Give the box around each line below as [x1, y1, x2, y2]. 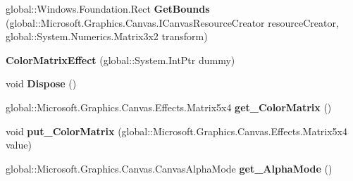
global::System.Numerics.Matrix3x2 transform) [6, 29, 208, 44]
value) [6, 137, 32, 152]
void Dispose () [6, 76, 77, 91]
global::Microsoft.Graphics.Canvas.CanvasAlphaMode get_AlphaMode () [6, 161, 333, 175]
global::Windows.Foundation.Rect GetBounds [6, 1, 210, 15]
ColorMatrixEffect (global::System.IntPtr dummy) [6, 52, 235, 67]
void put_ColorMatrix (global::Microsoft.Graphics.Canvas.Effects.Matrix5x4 [6, 123, 348, 138]
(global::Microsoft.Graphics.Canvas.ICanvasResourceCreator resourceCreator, [6, 15, 339, 30]
